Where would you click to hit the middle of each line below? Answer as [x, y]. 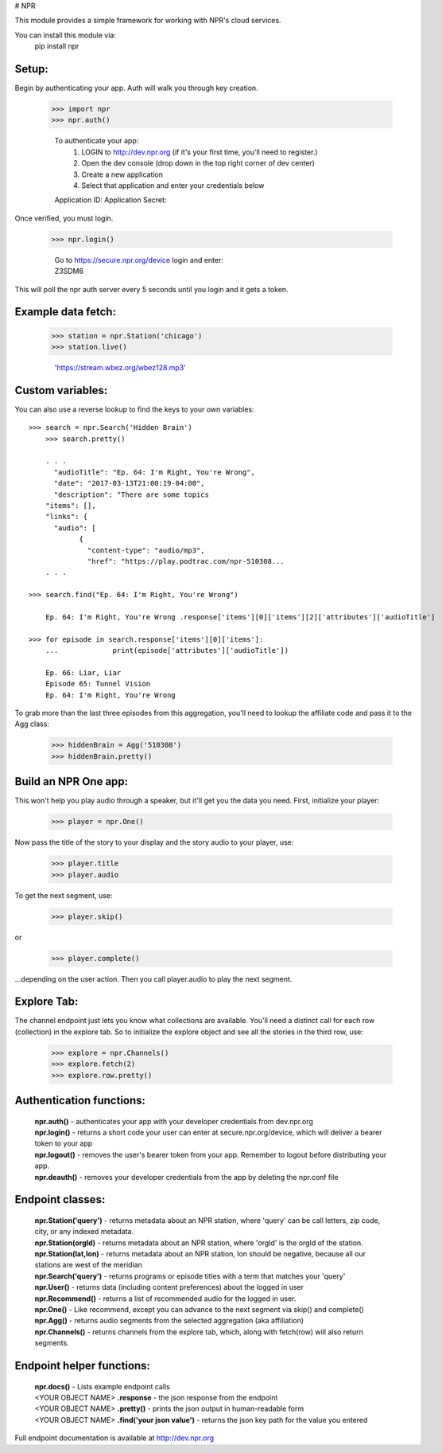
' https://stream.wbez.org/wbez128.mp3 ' [120, 367]
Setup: [32, 69]
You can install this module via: [66, 35]
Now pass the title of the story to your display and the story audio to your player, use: [154, 842]
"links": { [66, 517]
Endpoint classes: [60, 1199]
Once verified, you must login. [64, 218]
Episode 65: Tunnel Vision [98, 684]
